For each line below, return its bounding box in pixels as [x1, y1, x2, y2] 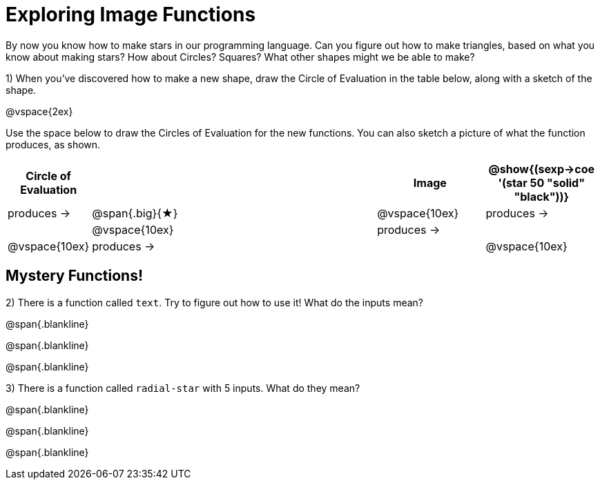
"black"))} [514, 189, 570, 204]
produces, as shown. [6, 138, 101, 150]
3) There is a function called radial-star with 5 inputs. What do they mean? [6, 382, 360, 394]
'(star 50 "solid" [498, 175, 586, 190]
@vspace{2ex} [6, 105, 73, 117]
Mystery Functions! [6, 267, 143, 285]
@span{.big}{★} [92, 206, 178, 220]
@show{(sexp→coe [488, 161, 594, 176]
